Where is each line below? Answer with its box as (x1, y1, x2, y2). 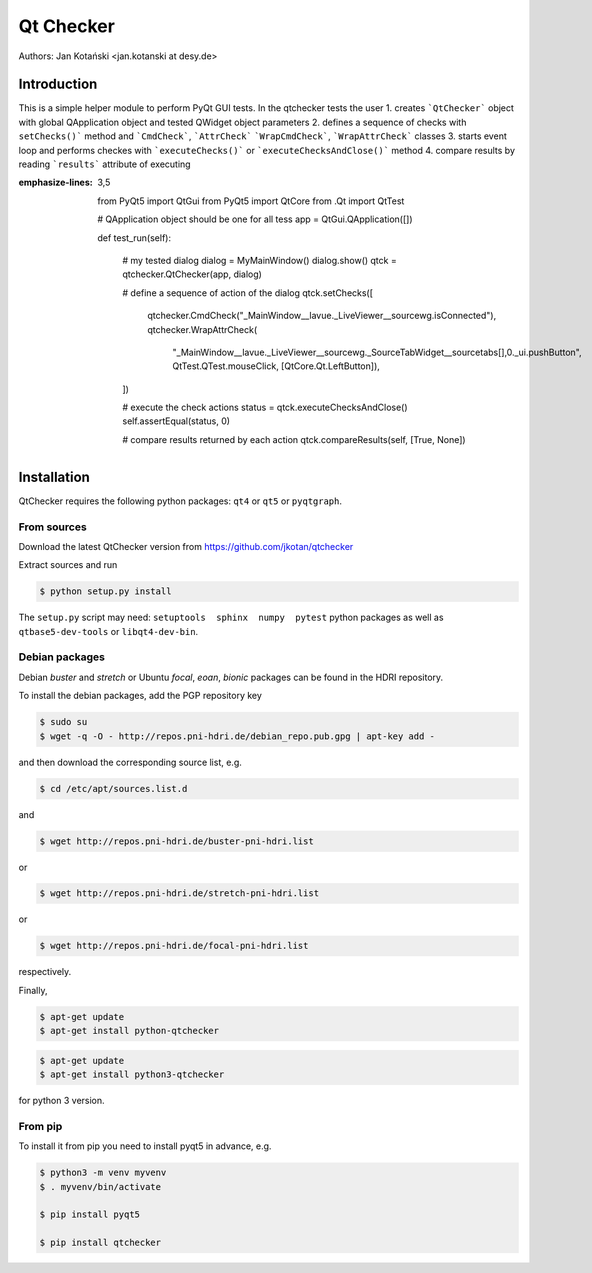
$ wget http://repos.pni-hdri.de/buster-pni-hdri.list (39, 835, 314, 847)
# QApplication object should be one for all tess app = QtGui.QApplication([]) (97, 213, 414, 225)
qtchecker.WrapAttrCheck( (147, 323, 258, 335)
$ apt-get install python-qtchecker (39, 1025, 220, 1037)
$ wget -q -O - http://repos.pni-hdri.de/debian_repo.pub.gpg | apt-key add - (39, 730, 435, 742)
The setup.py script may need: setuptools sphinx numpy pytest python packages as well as (18, 611, 444, 624)
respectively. (18, 966, 72, 978)
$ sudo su (39, 716, 88, 728)
